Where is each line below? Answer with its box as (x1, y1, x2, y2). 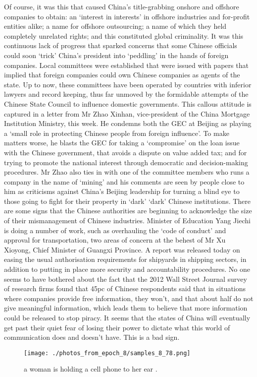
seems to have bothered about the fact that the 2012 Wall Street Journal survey (4, 273, 247, 284)
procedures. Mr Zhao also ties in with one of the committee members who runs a (4, 167, 250, 177)
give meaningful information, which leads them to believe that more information (4, 303, 248, 313)
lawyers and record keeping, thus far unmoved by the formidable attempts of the (4, 89, 249, 99)
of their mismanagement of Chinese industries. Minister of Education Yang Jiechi (4, 215, 251, 226)
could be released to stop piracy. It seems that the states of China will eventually (4, 313, 251, 322)
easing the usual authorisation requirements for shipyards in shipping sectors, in (4, 254, 247, 264)
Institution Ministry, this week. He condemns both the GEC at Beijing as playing (4, 118, 252, 128)
